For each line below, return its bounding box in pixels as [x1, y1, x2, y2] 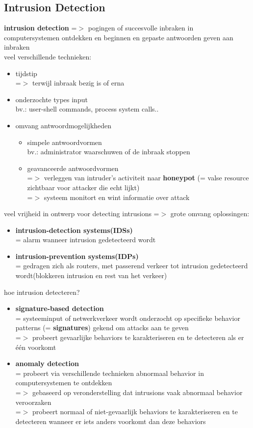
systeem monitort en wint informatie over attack [44, 192, 190, 202]
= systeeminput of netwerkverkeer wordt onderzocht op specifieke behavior [15, 313, 240, 323]
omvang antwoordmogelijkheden [15, 120, 112, 130]
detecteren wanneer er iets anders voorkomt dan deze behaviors [15, 416, 206, 426]
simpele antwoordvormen [27, 137, 102, 147]
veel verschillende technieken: [4, 51, 92, 61]
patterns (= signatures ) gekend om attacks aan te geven [15, 322, 189, 333]
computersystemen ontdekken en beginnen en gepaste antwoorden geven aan [4, 32, 233, 42]
